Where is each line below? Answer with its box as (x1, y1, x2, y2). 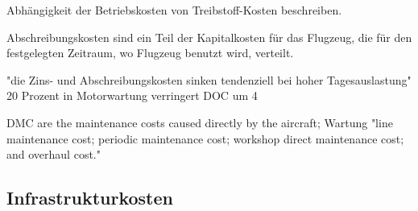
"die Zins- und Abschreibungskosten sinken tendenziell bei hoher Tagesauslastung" (6, 71, 412, 88)
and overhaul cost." (6, 146, 101, 163)
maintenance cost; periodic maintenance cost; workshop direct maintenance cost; (6, 130, 404, 147)
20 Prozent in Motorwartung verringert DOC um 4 (6, 87, 258, 104)
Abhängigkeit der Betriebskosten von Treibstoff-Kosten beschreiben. (6, 2, 342, 18)
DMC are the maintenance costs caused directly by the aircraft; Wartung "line (6, 114, 393, 130)
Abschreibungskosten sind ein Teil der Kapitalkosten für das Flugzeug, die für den (6, 28, 412, 45)
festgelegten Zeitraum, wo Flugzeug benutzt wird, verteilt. (6, 44, 294, 61)
